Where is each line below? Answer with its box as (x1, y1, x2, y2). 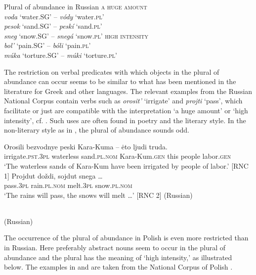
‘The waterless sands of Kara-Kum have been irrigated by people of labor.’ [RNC (4, 160, 249, 171)
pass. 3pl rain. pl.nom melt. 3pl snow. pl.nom (4, 180, 132, 190)
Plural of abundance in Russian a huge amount (4, 1, 147, 11)
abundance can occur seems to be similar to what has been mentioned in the (4, 76, 236, 87)
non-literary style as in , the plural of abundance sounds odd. (4, 125, 189, 135)
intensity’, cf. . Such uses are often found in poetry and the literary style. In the (4, 115, 246, 125)
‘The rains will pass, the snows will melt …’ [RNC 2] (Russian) (4, 189, 193, 200)
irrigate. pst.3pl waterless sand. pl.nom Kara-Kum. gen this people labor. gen (4, 151, 231, 161)
